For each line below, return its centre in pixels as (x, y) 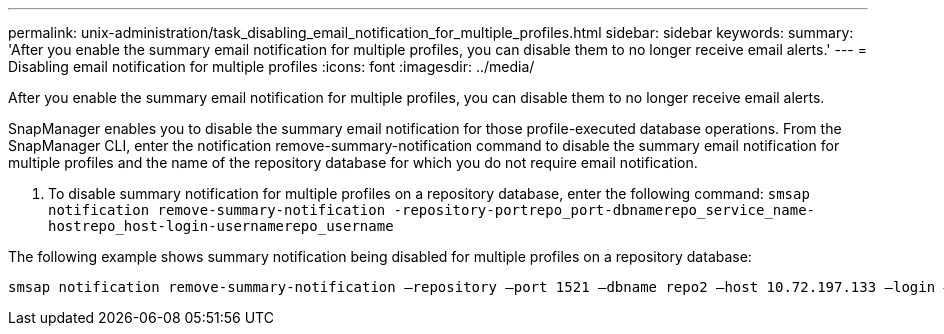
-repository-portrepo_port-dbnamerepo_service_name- (604, 210)
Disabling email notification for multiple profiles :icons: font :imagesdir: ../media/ (271, 66)
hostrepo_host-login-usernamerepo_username (221, 226)
